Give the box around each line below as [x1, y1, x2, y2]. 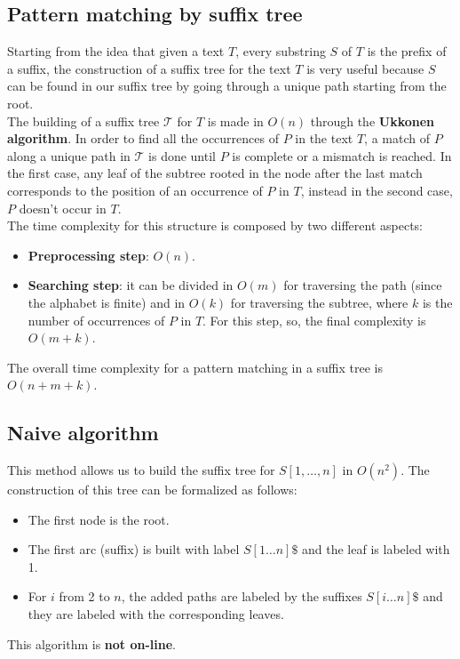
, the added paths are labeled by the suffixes [121, 587, 362, 606]
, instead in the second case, [300, 181, 453, 199]
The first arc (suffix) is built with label [28, 540, 240, 559]
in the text [295, 129, 353, 148]
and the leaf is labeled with [302, 540, 450, 559]
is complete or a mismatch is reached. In [232, 146, 452, 165]
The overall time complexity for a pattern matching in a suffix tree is [7, 358, 383, 376]
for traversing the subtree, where [230, 293, 408, 311]
